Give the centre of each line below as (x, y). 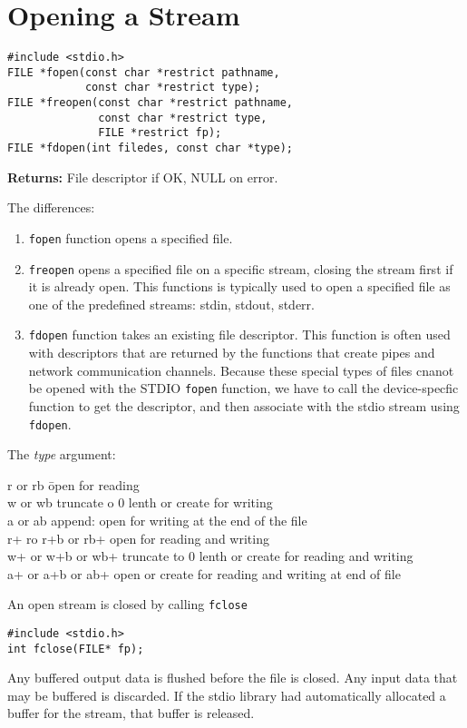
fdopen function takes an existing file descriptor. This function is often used (239, 334)
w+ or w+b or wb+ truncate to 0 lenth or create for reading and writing (210, 556)
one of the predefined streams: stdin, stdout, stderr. (171, 304)
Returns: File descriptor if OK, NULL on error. (143, 177)
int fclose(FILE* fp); (76, 649)
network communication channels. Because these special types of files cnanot (241, 370)
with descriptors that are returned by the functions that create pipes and (232, 353)
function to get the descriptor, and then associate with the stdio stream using (244, 405)
